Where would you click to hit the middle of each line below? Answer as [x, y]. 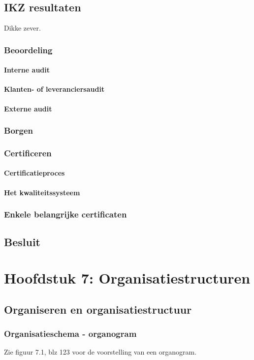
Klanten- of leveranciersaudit [54, 89]
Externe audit [28, 108]
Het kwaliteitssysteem [42, 192]
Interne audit [27, 70]
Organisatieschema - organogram [70, 333]
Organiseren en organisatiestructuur [98, 309]
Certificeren [28, 153]
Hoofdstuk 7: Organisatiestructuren [127, 278]
